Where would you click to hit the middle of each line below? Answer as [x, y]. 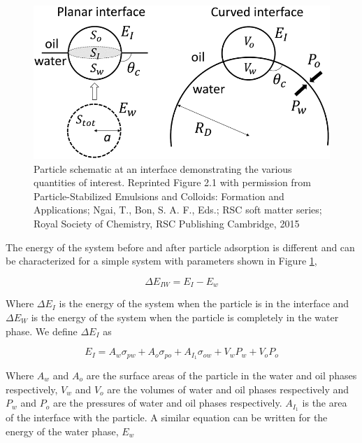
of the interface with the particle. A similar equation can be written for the [167, 417]
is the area [325, 403]
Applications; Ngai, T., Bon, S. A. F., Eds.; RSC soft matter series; [178, 210]
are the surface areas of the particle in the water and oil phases [222, 375]
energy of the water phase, [62, 431]
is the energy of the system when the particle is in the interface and [204, 303]
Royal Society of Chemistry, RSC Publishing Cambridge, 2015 [167, 224]
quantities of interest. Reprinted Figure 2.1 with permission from [172, 182]
